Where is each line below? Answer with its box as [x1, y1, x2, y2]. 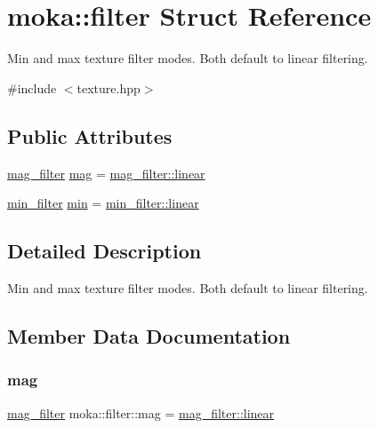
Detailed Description [7, 237, 202, 265]
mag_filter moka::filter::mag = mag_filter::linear [7, 403, 275, 422]
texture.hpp [76, 78, 141, 97]
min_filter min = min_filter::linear [7, 194, 199, 212]
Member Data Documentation [7, 321, 291, 349]
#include [7, 78, 57, 97]
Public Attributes [7, 122, 173, 149]
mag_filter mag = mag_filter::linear [7, 163, 205, 182]
